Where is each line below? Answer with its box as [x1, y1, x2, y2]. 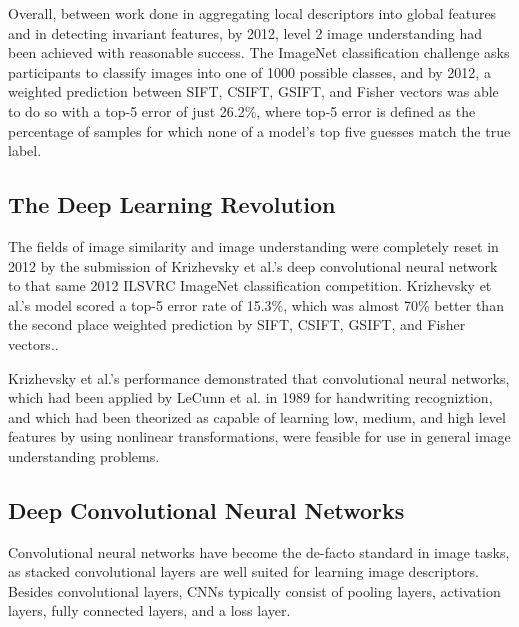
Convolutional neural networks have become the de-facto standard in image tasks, [8, 541, 510, 562]
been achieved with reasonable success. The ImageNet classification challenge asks [8, 42, 510, 63]
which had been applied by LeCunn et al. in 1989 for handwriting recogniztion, [8, 387, 493, 408]
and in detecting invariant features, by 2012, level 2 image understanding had [8, 22, 482, 43]
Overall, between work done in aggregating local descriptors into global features [8, 3, 497, 23]
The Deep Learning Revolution [8, 189, 336, 220]
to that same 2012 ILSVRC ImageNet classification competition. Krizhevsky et [8, 275, 492, 296]
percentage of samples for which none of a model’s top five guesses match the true [8, 120, 511, 141]
